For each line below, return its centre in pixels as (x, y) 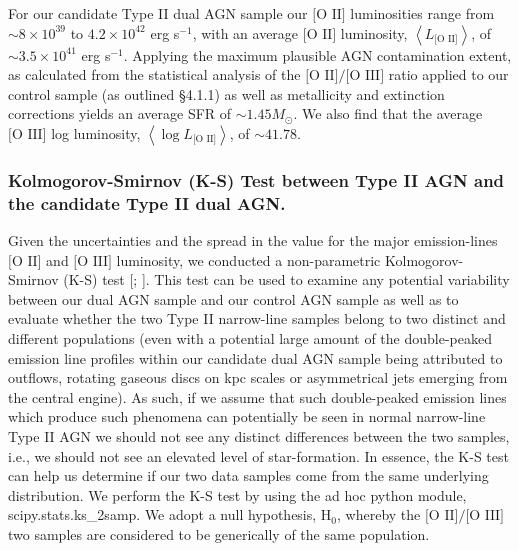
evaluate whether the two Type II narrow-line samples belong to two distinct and (257, 318)
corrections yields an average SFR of (120, 113)
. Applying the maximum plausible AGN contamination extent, (317, 54)
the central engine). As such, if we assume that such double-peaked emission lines (257, 396)
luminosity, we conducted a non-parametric (248, 259)
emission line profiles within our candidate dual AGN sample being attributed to (255, 357)
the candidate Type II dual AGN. (147, 202)
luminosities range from (422, 13)
